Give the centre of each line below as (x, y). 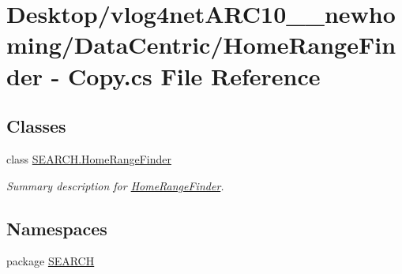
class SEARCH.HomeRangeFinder (89, 158)
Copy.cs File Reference (194, 75)
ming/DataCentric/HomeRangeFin (201, 45)
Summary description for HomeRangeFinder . (115, 185)
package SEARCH (51, 261)
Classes (36, 126)
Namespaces (57, 228)
